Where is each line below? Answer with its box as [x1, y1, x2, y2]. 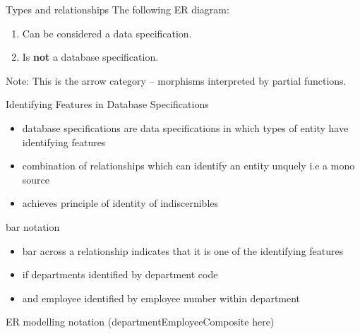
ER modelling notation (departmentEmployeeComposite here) [6, 314, 275, 329]
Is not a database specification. [22, 49, 159, 64]
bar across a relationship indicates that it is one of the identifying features [22, 243, 344, 258]
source [22, 172, 50, 186]
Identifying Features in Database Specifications [6, 97, 209, 112]
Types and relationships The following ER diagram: [6, 2, 229, 16]
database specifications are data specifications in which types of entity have [22, 120, 349, 135]
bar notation [6, 219, 60, 234]
